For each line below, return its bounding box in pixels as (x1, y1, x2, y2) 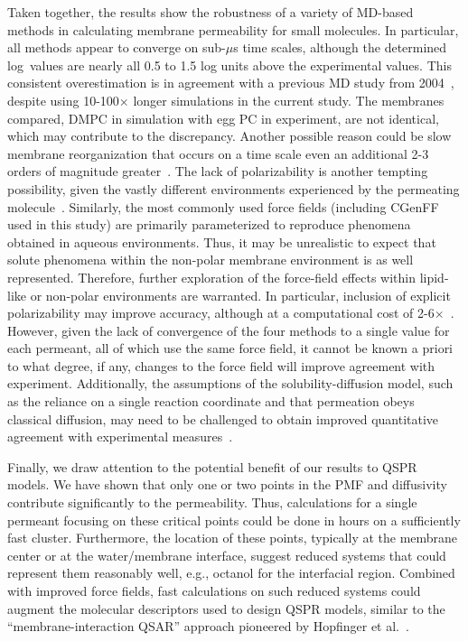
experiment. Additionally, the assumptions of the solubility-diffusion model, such (7, 374, 454, 393)
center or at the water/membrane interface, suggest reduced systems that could (7, 545, 446, 564)
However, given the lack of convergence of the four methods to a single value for (7, 320, 450, 339)
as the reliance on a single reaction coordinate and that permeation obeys (7, 392, 415, 411)
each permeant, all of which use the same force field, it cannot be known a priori (7, 339, 454, 358)
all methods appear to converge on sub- (7, 38, 226, 57)
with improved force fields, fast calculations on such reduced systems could (7, 581, 421, 599)
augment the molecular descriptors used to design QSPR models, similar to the (7, 599, 445, 618)
